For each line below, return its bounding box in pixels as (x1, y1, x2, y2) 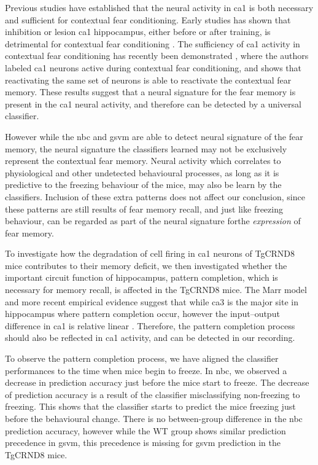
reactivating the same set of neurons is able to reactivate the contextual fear (5, 73, 292, 86)
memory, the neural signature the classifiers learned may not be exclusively (5, 142, 287, 155)
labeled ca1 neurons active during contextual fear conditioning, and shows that (5, 61, 302, 74)
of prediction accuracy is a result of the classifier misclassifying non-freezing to (5, 388, 300, 401)
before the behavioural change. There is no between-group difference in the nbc (5, 412, 303, 424)
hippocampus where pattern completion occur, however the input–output (5, 307, 280, 320)
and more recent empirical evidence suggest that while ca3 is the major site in (5, 295, 298, 308)
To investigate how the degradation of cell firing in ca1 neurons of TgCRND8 (5, 247, 295, 260)
